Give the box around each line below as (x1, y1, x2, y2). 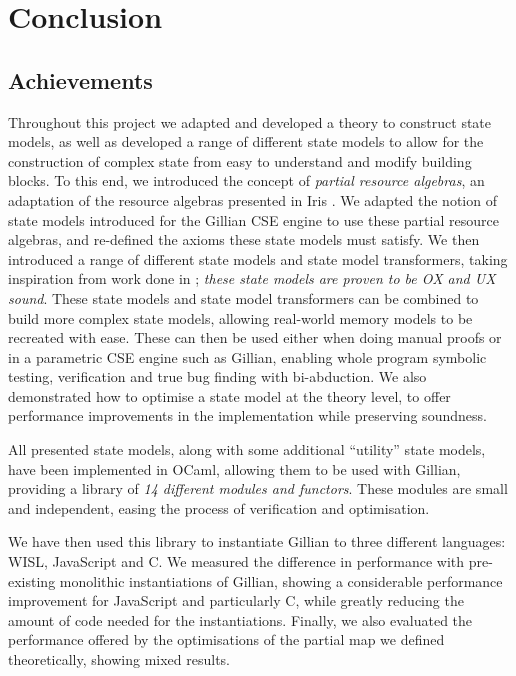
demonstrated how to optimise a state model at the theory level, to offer (8, 385, 451, 406)
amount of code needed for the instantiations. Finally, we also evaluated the (8, 609, 473, 630)
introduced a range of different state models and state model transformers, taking (8, 248, 508, 269)
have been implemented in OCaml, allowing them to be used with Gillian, (8, 458, 461, 479)
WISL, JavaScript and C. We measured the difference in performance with (8, 551, 465, 572)
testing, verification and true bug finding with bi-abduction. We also (8, 366, 427, 387)
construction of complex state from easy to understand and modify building (8, 150, 472, 171)
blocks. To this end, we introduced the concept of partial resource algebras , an (8, 170, 485, 191)
